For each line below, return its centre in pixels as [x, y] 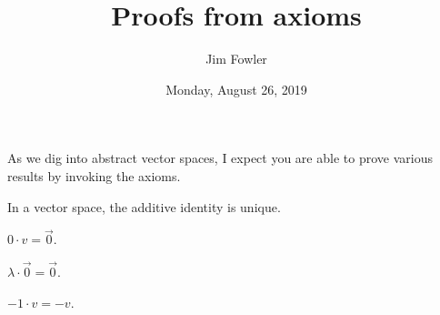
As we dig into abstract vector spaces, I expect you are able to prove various [220, 158]
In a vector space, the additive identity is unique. [144, 206]
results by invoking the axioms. [94, 175]
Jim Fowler [236, 59]
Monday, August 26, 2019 [236, 89]
